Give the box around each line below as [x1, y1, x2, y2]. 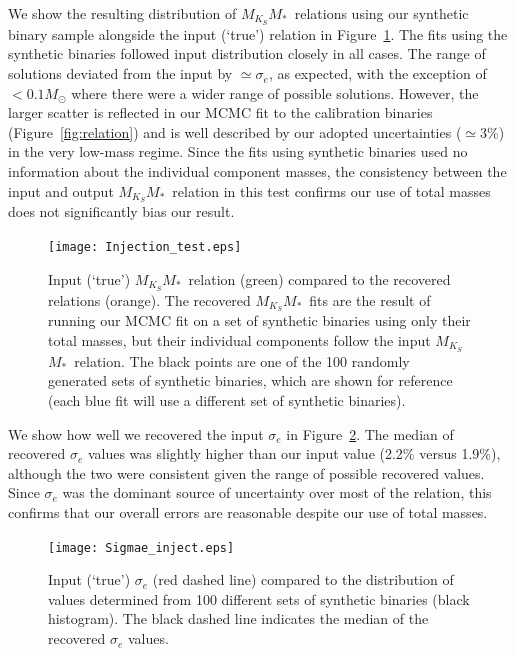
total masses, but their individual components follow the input [48, 330, 431, 351]
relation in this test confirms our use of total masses [172, 180, 491, 201]
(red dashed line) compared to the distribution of [152, 569, 454, 590]
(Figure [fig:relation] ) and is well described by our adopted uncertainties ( [8, 121, 462, 142]
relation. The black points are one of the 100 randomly [74, 350, 410, 371]
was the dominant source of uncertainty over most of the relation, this [62, 482, 492, 503]
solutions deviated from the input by [8, 63, 233, 84]
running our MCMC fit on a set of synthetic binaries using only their [48, 310, 471, 331]
